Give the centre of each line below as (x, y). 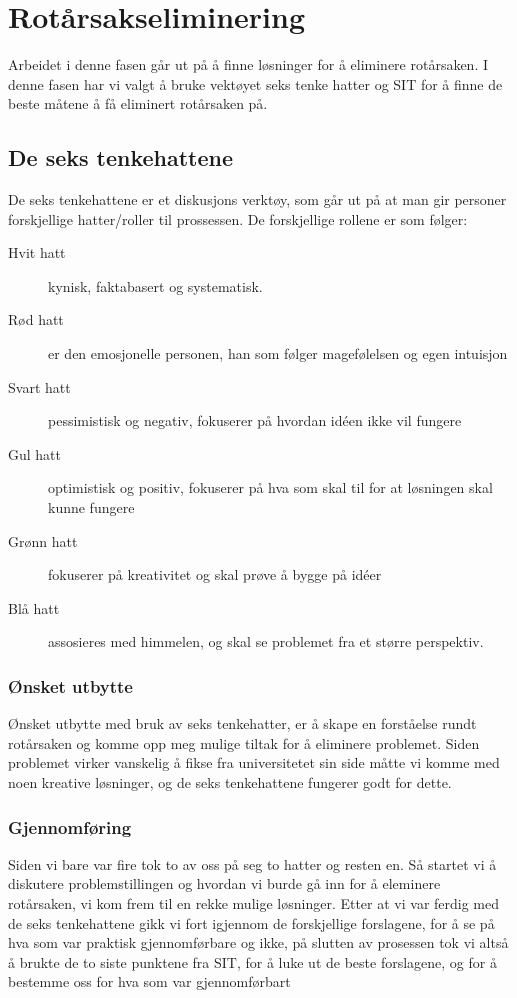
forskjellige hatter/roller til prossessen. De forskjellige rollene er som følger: (238, 218)
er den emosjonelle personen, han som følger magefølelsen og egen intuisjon (278, 353)
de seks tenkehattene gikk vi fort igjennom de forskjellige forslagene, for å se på (251, 922)
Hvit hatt (37, 252)
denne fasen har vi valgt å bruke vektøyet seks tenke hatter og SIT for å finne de (255, 83)
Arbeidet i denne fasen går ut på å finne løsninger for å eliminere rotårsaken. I (248, 64)
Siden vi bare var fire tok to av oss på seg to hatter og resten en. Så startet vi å (252, 863)
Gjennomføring (70, 826)
